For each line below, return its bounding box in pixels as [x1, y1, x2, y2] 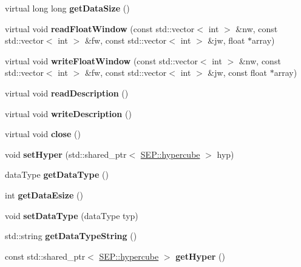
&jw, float [208, 34, 245, 47]
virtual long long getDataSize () [5, 2, 130, 14]
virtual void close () [5, 127, 81, 140]
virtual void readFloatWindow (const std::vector [5, 22, 195, 35]
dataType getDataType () [5, 168, 109, 181]
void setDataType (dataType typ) [5, 209, 138, 221]
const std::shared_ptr [5, 249, 86, 262]
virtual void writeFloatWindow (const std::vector [5, 54, 198, 67]
